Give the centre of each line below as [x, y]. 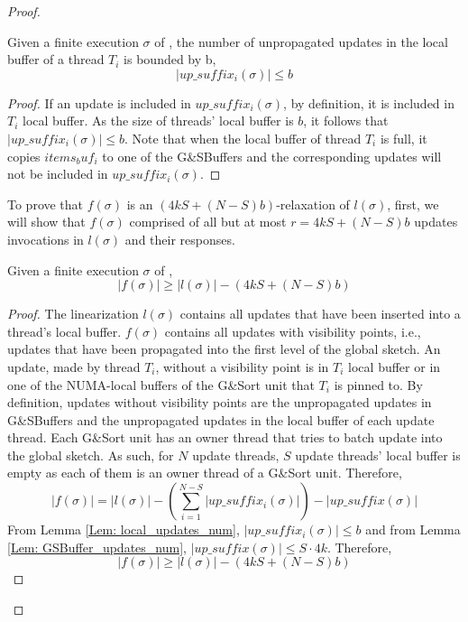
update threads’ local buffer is [378, 455]
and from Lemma [413, 529]
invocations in [46, 239]
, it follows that [346, 121]
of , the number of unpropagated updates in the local [301, 41]
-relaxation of [313, 204]
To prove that [46, 204]
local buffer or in [395, 366]
